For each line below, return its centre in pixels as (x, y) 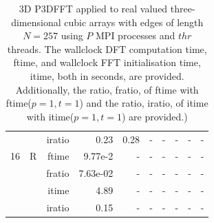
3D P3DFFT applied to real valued (93, 8)
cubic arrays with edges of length (134, 22)
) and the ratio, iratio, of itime (144, 103)
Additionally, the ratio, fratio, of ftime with (107, 89)
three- (183, 8)
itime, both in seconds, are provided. (107, 75)
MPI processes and (136, 35)
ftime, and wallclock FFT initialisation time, (107, 62)
